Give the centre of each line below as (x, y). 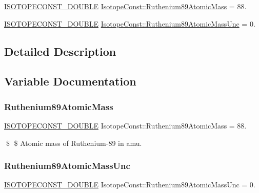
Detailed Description (60, 51)
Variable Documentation (70, 81)
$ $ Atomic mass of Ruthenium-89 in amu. (74, 143)
